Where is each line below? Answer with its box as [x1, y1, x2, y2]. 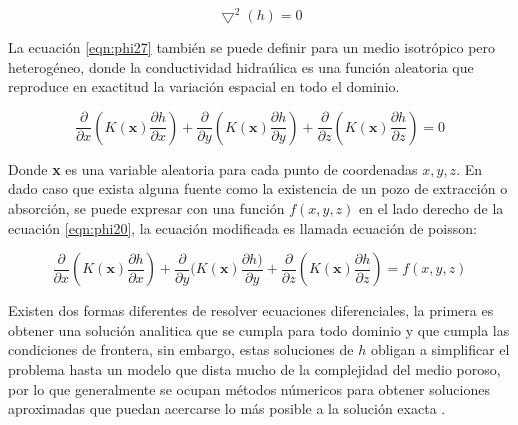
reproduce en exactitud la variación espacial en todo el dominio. [8, 76, 400, 97]
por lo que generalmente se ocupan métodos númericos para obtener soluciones [8, 378, 490, 399]
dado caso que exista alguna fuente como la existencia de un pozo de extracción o [8, 178, 508, 199]
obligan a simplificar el [370, 339, 510, 360]
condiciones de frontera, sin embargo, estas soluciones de [8, 339, 354, 360]
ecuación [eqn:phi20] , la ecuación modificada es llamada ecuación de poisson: [8, 217, 477, 238]
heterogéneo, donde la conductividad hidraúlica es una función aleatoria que [8, 56, 474, 77]
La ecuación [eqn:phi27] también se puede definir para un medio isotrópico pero [8, 37, 496, 58]
